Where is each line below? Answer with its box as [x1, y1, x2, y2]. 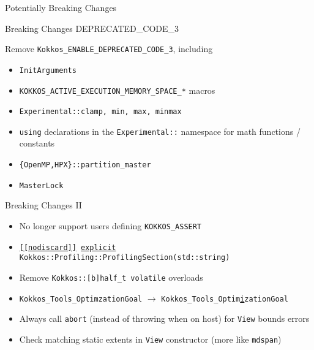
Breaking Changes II [5, 199, 82, 211]
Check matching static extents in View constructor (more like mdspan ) [19, 332, 282, 345]
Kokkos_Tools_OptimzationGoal [19, 294, 143, 303]
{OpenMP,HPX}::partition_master [19, 161, 151, 170]
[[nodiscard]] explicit [19, 243, 116, 252]
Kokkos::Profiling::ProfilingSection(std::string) [19, 253, 230, 262]
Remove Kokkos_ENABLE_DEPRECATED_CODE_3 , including [5, 42, 213, 55]
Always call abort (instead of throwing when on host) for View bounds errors [19, 312, 310, 325]
